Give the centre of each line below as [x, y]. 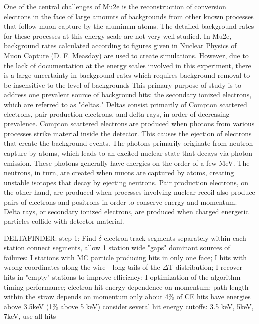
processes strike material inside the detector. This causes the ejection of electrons [128, 133]
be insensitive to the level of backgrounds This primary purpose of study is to [123, 84]
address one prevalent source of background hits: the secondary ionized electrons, [128, 94]
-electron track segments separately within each [174, 238]
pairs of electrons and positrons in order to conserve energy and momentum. [121, 201]
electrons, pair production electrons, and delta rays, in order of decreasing [117, 114]
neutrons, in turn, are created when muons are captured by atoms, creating [119, 172]
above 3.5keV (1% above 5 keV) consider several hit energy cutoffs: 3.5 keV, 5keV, [129, 306]
